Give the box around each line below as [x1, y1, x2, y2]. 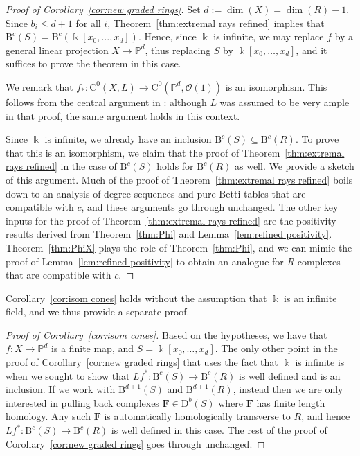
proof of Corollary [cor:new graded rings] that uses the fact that [6, 355, 278, 369]
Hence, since [144, 29, 197, 44]
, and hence [301, 409, 350, 423]
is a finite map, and [51, 341, 134, 356]
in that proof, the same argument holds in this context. [6, 108, 240, 123]
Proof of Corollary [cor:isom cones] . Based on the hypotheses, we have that [6, 327, 327, 342]
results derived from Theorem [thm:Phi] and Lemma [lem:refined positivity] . [6, 227, 332, 241]
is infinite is [295, 355, 345, 369]
